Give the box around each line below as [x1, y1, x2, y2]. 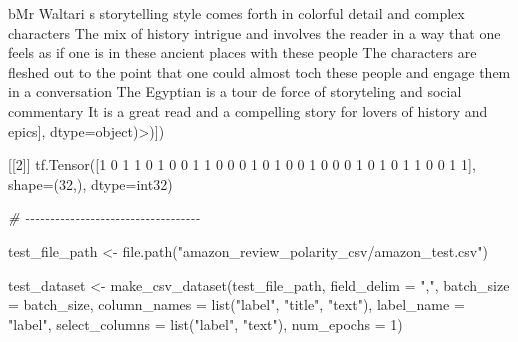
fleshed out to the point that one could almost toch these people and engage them [8, 61, 511, 82]
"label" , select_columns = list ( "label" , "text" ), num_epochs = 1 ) [8, 313, 403, 334]
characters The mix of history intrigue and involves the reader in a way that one [8, 22, 501, 43]
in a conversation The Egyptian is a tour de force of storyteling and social [8, 81, 462, 102]
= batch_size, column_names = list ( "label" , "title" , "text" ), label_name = [8, 294, 465, 315]
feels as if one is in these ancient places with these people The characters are [8, 42, 477, 63]
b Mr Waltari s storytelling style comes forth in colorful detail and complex [8, 3, 465, 23]
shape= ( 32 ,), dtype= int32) [8, 173, 173, 194]
